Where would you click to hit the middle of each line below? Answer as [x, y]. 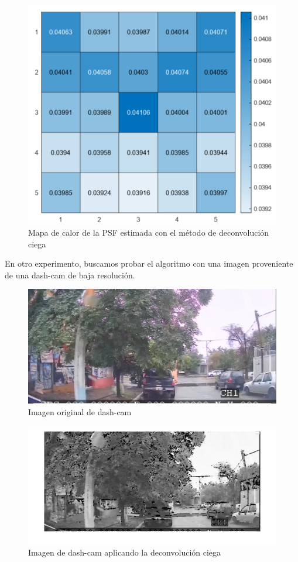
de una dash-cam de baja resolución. [70, 275]
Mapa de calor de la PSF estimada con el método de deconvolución [149, 232]
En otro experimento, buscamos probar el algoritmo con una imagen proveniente [149, 263]
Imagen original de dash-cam [80, 412]
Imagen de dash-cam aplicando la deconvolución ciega [125, 552]
